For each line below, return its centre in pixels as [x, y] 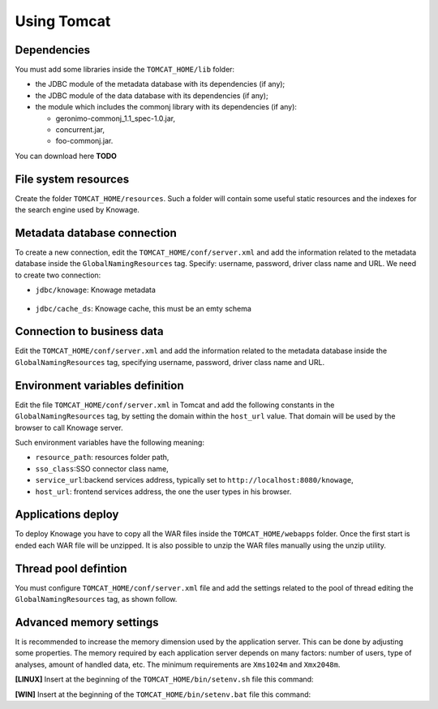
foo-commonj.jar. [84, 141]
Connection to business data [89, 331]
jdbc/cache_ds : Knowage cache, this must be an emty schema [143, 308]
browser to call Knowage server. [69, 428]
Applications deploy [67, 515]
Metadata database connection [96, 232]
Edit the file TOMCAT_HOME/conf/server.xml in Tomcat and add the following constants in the [175, 405]
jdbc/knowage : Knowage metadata [95, 290]
